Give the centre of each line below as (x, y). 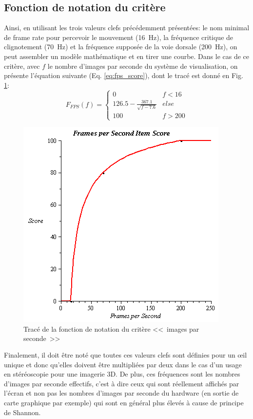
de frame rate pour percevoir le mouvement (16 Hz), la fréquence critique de (119, 37)
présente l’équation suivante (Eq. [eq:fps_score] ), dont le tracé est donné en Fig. (124, 75)
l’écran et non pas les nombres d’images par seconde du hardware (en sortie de (121, 393)
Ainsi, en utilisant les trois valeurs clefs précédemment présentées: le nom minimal (127, 28)
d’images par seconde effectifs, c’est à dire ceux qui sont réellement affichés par (122, 383)
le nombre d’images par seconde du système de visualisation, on (143, 66)
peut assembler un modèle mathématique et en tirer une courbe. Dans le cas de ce (127, 56)
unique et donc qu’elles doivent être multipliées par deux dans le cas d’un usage (123, 364)
